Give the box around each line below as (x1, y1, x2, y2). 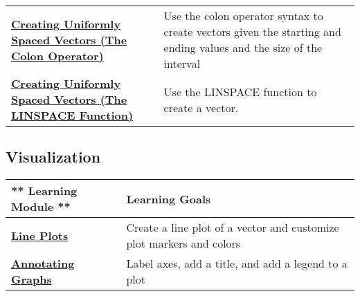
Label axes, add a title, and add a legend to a (126, 255, 348, 272)
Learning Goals (126, 190, 211, 207)
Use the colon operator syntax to (163, 8, 323, 24)
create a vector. (163, 99, 239, 115)
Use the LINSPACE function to (163, 83, 317, 100)
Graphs (11, 271, 52, 288)
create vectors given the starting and (163, 24, 341, 39)
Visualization (6, 146, 101, 167)
